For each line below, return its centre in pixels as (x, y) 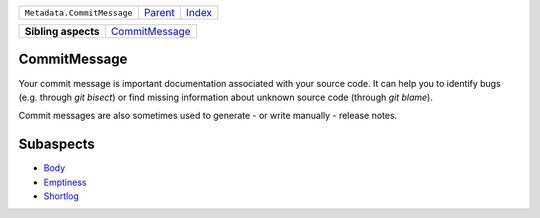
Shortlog (61, 196)
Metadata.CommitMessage (78, 12)
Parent (159, 12)
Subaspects (56, 144)
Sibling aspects (62, 31)
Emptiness (65, 182)
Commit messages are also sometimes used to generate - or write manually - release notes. (208, 116)
